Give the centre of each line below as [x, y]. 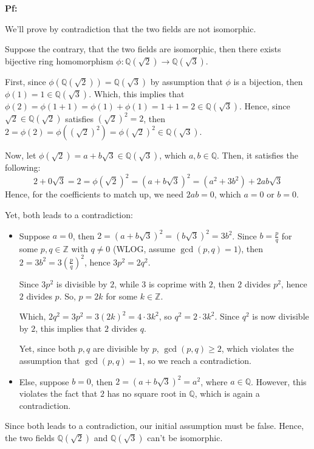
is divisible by [82, 283]
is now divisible [281, 316]
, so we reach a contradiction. [197, 360]
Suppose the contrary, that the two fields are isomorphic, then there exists [143, 49]
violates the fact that [58, 393]
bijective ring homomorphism [59, 60]
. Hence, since [265, 105]
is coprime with [177, 283]
